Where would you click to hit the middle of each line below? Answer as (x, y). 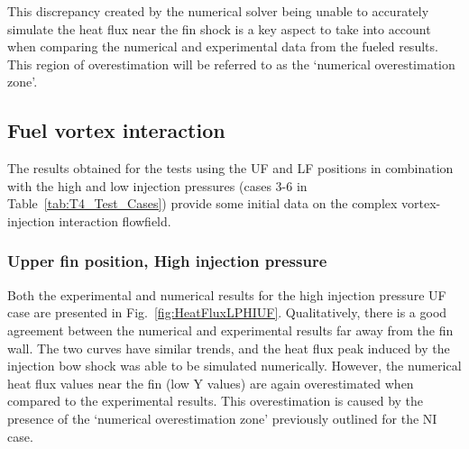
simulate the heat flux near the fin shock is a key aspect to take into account (219, 28)
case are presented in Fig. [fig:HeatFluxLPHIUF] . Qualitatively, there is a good (227, 312)
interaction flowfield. (115, 220)
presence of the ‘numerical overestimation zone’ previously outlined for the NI (222, 418)
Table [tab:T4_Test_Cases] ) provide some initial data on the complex (202, 203)
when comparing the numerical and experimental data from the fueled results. (223, 46)
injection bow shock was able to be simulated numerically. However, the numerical (234, 366)
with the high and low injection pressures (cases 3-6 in (157, 185)
